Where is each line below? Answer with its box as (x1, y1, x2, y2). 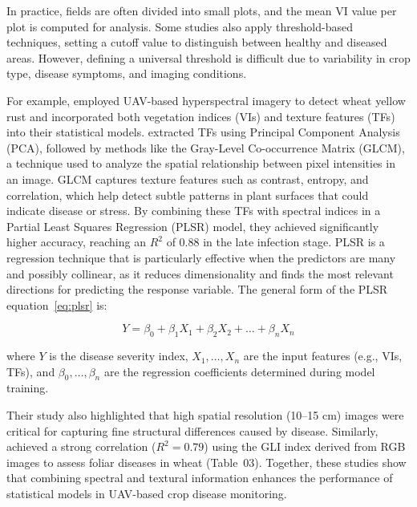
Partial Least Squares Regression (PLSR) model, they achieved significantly (6, 217, 379, 234)
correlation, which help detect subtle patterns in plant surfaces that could (6, 186, 369, 203)
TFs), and (6, 363, 55, 379)
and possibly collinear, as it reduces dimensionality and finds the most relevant (6, 265, 394, 282)
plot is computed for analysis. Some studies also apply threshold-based (6, 18, 353, 34)
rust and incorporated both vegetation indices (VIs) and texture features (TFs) (6, 107, 395, 124)
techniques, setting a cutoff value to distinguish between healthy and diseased (6, 34, 387, 51)
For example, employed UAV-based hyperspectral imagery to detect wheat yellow (6, 91, 406, 108)
